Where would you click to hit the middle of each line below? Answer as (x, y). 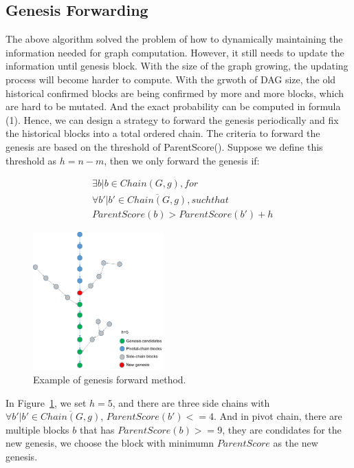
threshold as (31, 160)
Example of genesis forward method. (110, 379)
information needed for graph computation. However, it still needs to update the (175, 52)
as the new (296, 443)
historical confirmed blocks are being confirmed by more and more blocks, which (175, 93)
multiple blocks (37, 429)
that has (97, 429)
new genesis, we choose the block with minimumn (110, 443)
